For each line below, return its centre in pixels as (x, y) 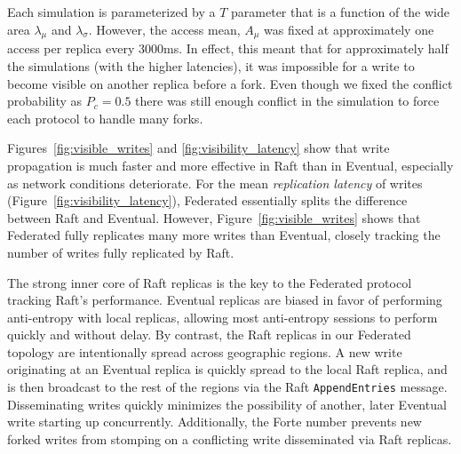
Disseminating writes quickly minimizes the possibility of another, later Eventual (227, 404)
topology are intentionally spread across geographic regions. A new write (205, 351)
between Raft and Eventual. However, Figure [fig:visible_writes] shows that (214, 217)
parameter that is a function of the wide (340, 12)
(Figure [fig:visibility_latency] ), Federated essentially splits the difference (207, 200)
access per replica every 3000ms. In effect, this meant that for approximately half (228, 48)
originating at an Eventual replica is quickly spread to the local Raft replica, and (227, 369)
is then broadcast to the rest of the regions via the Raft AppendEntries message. (227, 387)
